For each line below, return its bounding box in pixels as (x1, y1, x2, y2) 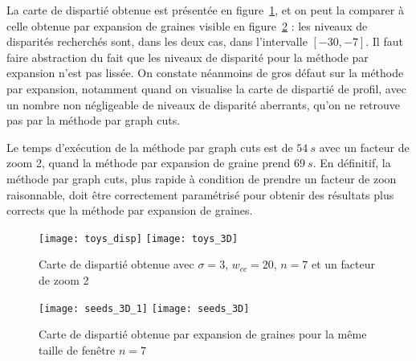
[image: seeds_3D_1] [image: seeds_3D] (39, 302, 250, 314)
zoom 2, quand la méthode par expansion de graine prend (6, 154, 291, 171)
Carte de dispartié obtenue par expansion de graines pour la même (39, 326, 367, 343)
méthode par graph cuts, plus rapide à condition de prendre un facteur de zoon (6, 170, 397, 187)
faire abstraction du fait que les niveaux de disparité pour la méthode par (6, 48, 369, 65)
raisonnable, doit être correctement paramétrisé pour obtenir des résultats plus (6, 186, 394, 203)
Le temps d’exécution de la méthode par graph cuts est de (6, 138, 293, 155)
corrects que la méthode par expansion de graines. (6, 202, 253, 219)
